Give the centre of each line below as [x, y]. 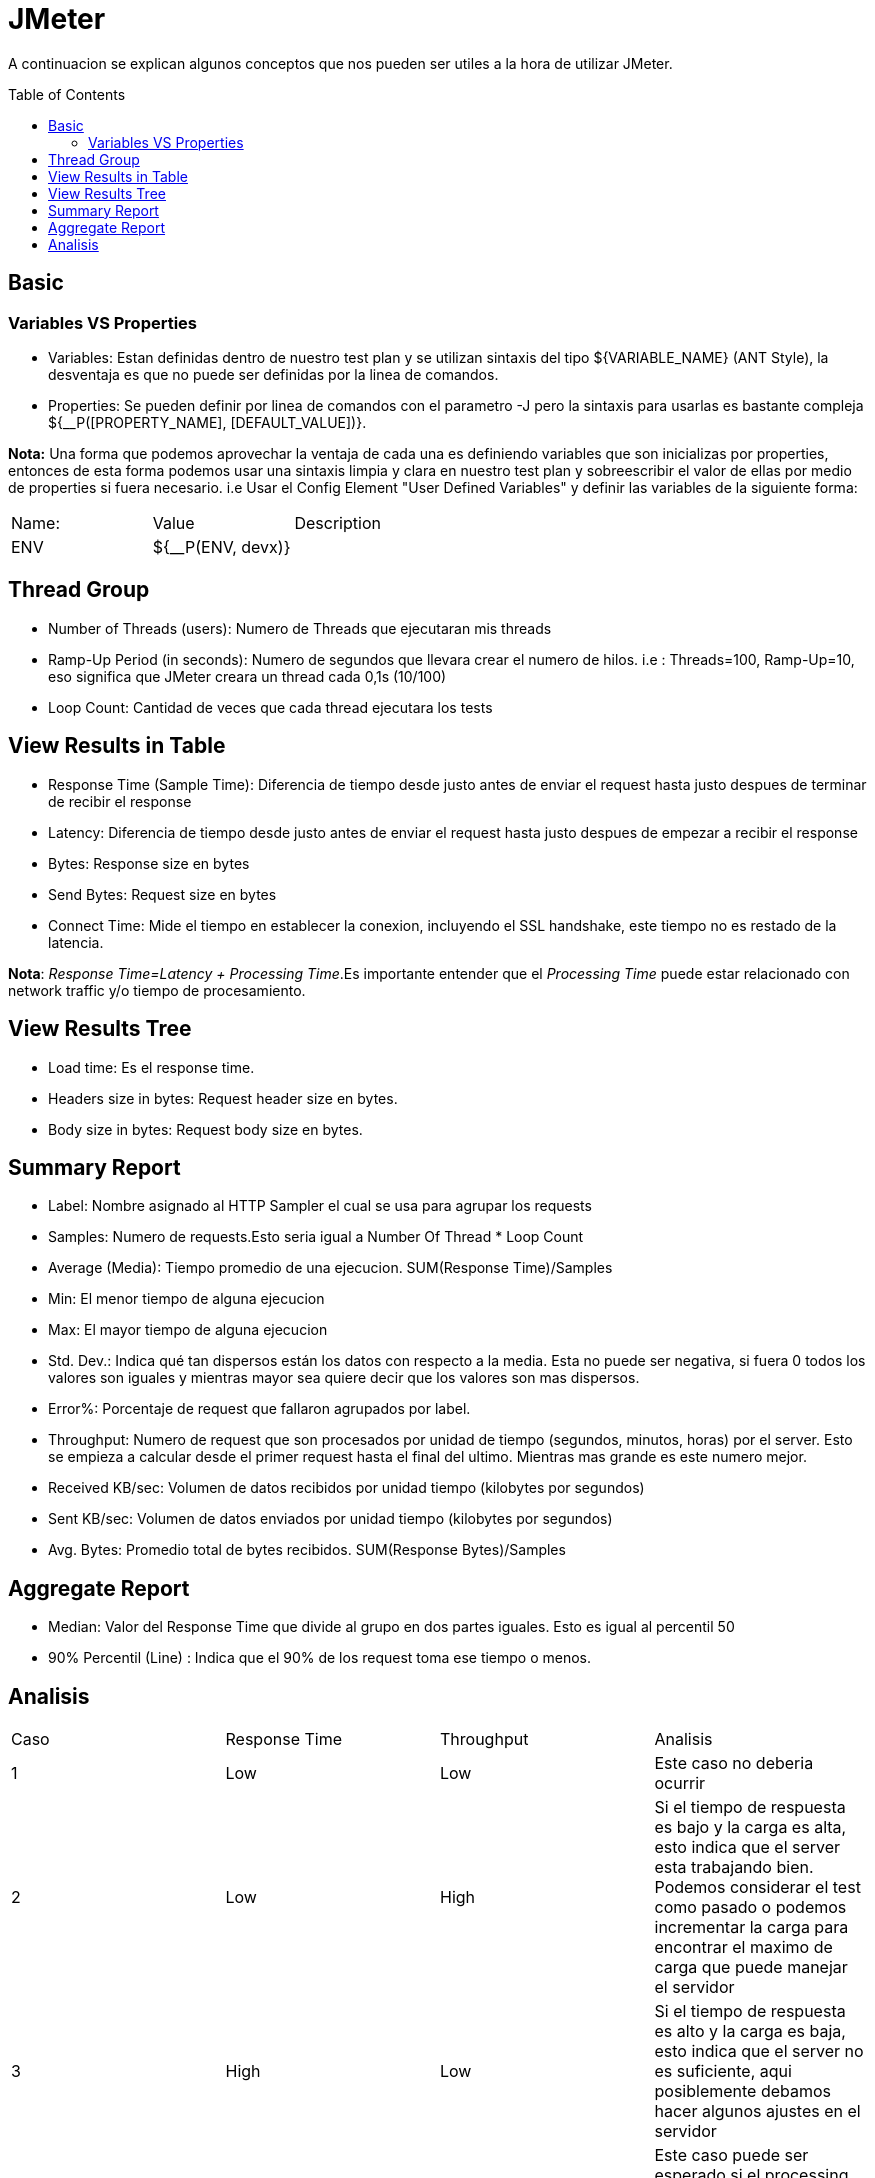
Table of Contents [67, 94]
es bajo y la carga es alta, [750, 1827]
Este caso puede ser [731, 2155]
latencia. [76, 942]
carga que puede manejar [751, 1967]
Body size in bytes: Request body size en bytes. [205, 1129]
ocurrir [680, 1783]
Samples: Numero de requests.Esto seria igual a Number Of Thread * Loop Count [316, 1237]
